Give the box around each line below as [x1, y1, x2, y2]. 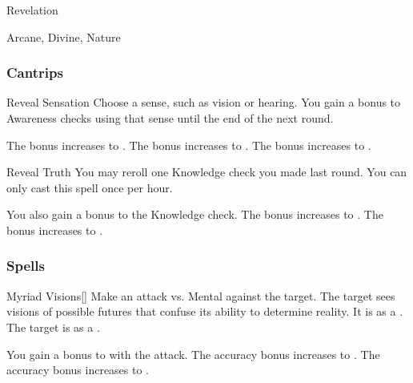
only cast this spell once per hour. [6, 179, 173, 196]
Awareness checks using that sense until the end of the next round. [6, 110, 334, 126]
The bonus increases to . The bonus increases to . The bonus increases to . [6, 136, 371, 153]
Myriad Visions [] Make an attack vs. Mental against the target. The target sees [6, 287, 395, 304]
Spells [6, 256, 45, 276]
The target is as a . [6, 318, 100, 335]
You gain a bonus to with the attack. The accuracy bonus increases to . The [6, 345, 380, 362]
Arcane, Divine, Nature [6, 28, 121, 45]
